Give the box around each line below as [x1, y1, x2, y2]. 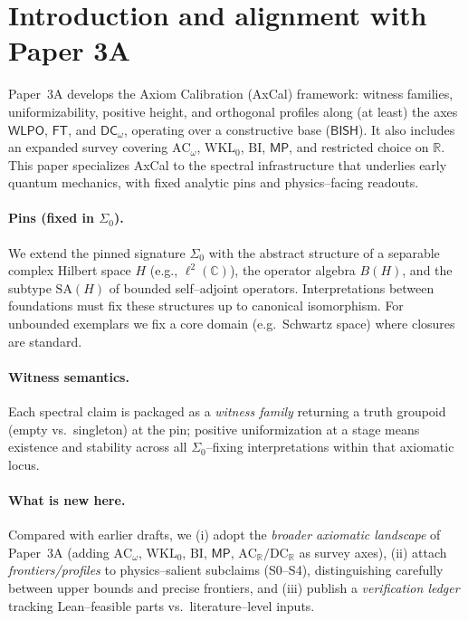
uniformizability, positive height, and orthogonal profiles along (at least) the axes [8, 101, 458, 120]
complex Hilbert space [8, 261, 131, 280]
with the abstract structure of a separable [208, 243, 440, 262]
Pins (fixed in [8, 208, 94, 227]
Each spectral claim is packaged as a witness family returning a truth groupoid [8, 402, 446, 421]
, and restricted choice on [289, 138, 429, 157]
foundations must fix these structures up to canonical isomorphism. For [8, 296, 404, 315]
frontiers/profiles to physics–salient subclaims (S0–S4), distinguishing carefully [8, 560, 444, 579]
